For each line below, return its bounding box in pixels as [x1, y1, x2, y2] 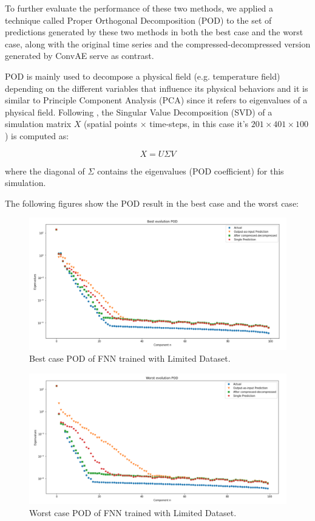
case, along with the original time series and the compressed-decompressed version [5, 37, 311, 50]
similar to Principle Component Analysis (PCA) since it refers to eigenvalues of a [5, 94, 308, 106]
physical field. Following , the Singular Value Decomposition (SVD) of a [5, 105, 273, 118]
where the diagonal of [5, 164, 85, 177]
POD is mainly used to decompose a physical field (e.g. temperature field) [5, 69, 280, 82]
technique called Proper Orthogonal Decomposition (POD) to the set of [5, 13, 272, 26]
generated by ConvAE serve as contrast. [5, 49, 154, 62]
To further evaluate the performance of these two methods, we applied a [5, 2, 274, 14]
